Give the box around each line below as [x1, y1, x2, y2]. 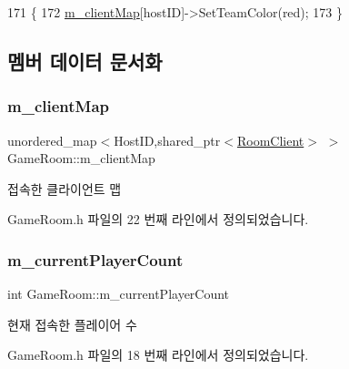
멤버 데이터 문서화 [7, 46, 163, 75]
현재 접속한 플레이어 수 [7, 314, 137, 333]
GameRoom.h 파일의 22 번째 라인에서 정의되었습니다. [7, 210, 309, 229]
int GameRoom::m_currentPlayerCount [7, 284, 230, 303]
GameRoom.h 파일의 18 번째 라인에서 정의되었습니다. [7, 345, 309, 364]
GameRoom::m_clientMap [7, 149, 155, 168]
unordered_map [7, 130, 97, 149]
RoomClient [236, 130, 304, 149]
